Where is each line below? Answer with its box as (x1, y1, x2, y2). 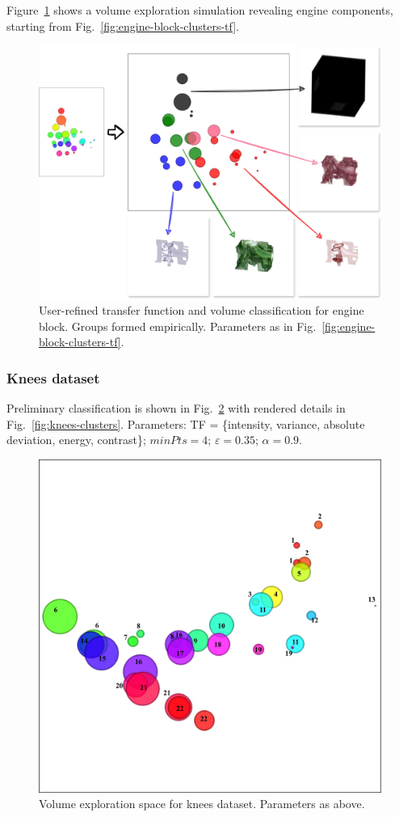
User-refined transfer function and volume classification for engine (39, 302, 364, 319)
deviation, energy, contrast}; (6, 431, 146, 448)
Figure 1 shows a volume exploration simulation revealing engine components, (6, 2, 393, 18)
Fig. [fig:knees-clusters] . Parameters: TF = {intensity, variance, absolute (6, 415, 365, 432)
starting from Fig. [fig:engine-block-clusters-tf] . (6, 17, 239, 34)
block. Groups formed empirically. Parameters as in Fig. (39, 317, 317, 334)
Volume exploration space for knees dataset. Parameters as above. (39, 795, 365, 812)
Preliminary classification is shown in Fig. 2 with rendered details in (6, 400, 346, 417)
